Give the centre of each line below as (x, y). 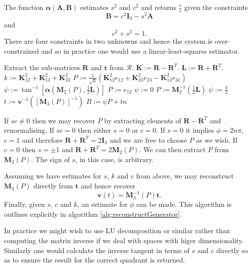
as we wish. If (217, 139)
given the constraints (216, 7)
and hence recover (108, 186)
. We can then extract (172, 149)
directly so (232, 250)
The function (24, 7)
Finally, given (25, 204)
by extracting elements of (143, 120)
